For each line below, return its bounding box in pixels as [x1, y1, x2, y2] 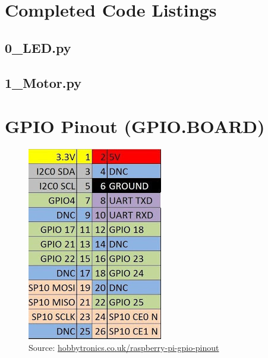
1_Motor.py [5, 73, 81, 91]
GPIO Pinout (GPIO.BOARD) [5, 114, 265, 138]
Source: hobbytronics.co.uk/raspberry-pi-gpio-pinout [29, 341, 219, 353]
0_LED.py [5, 38, 71, 56]
